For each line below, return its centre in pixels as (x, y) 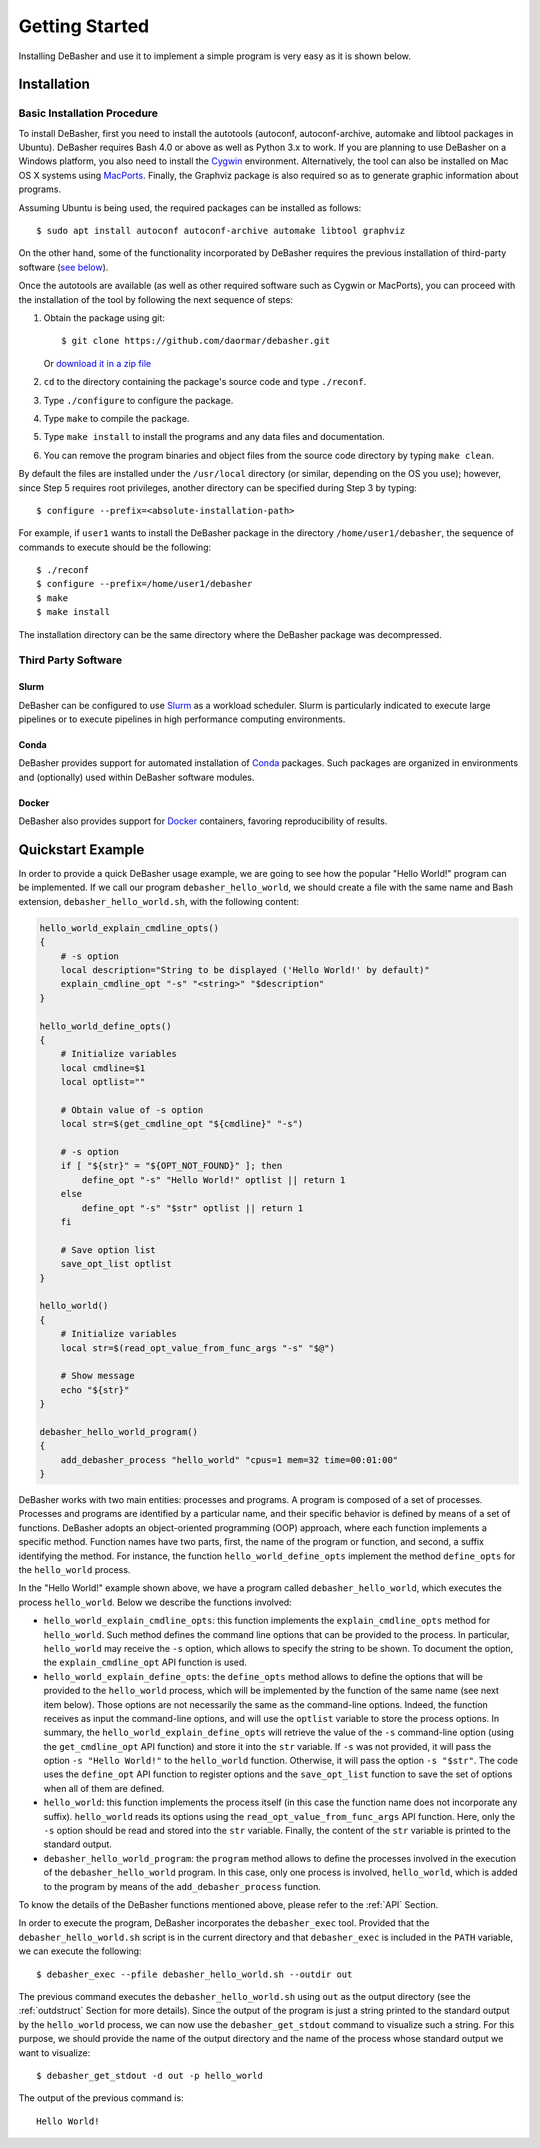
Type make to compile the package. (116, 418)
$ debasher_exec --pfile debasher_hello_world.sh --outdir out (194, 1974)
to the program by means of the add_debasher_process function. (182, 1886)
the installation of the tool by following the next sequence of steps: (156, 299)
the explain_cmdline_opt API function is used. (145, 1662)
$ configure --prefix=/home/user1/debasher (144, 584)
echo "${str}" (95, 1389)
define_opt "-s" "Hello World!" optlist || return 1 (213, 1179)
